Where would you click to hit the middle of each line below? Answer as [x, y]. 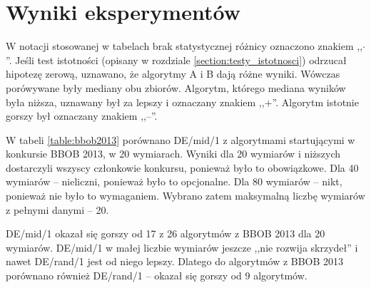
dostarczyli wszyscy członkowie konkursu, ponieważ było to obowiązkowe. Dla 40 [182, 167]
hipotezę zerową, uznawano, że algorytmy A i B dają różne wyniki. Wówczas [173, 74]
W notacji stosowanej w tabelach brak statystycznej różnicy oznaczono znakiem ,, [184, 46]
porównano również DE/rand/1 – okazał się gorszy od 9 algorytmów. [157, 276]
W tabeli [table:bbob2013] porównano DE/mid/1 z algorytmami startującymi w [181, 139]
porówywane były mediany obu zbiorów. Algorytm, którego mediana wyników [176, 87]
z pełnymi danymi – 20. [57, 209]
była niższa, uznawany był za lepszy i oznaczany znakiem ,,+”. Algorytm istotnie [182, 102]
